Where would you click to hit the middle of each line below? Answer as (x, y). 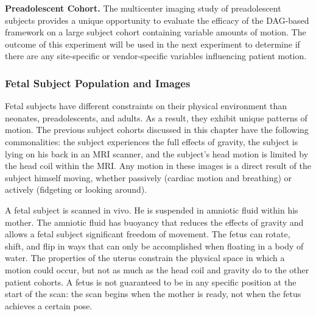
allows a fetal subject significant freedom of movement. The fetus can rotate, (148, 234)
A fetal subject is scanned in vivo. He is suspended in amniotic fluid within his (152, 210)
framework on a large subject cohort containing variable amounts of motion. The (156, 32)
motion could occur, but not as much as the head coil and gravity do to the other (157, 269)
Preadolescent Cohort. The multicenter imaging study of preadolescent (143, 8)
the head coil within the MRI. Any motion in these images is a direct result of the (158, 166)
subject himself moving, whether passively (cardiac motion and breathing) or (149, 177)
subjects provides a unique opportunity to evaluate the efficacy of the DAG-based (157, 20)
